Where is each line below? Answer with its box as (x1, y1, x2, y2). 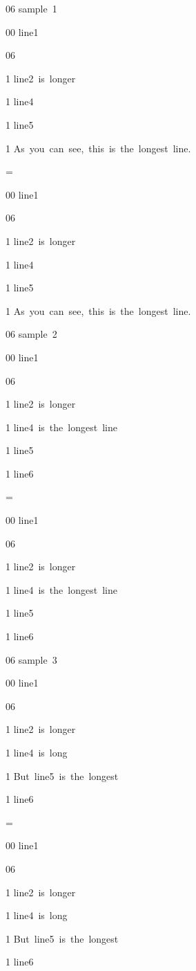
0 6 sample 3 (6, 652, 57, 666)
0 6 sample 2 (6, 327, 57, 341)
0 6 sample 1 (6, 1, 57, 15)
